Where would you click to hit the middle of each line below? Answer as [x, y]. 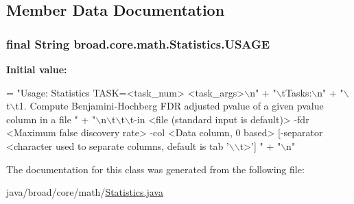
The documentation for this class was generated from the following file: [155, 169]
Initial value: [37, 69]
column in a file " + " [51, 119]
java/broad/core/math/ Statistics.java [85, 192]
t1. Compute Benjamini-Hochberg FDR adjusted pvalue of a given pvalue [169, 106]
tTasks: [297, 92]
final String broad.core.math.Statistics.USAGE [138, 43]
